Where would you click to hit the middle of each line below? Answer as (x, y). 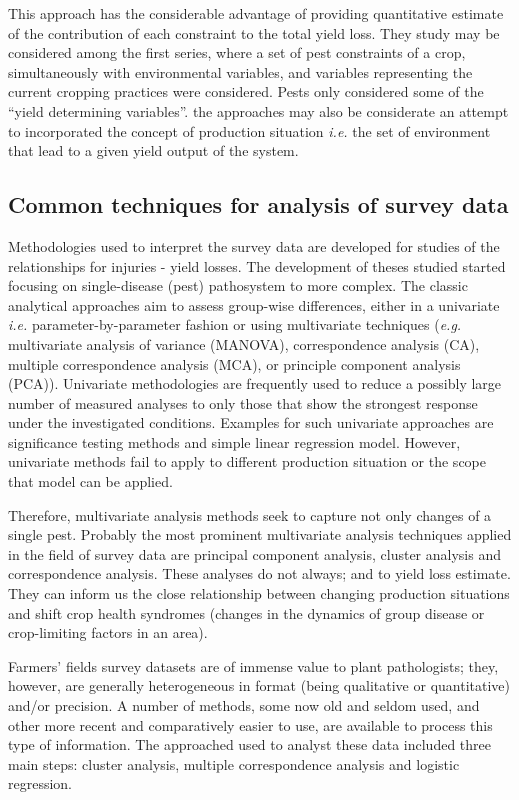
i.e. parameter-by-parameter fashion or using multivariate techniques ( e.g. (235, 324)
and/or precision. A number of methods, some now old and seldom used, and (244, 705)
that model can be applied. (90, 481)
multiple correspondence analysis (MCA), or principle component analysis (234, 363)
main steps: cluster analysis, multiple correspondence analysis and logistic (234, 763)
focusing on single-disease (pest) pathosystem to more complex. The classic (238, 285)
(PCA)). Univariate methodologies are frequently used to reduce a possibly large (255, 383)
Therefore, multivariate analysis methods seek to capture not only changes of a (250, 514)
